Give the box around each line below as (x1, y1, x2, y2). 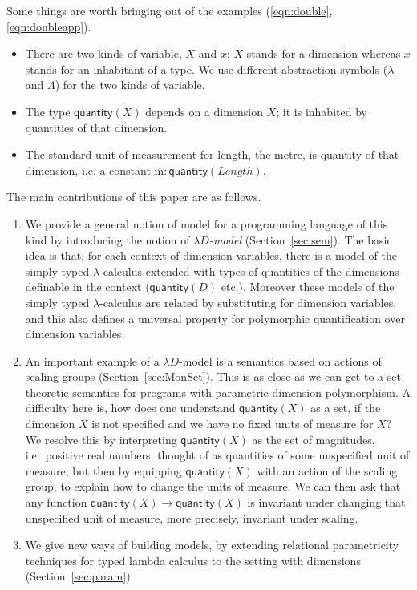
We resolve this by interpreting (25, 430, 177, 447)
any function (25, 494, 87, 511)
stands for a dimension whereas (246, 45, 401, 62)
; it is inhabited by (276, 103, 367, 119)
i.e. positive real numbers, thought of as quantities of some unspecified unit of (25, 447, 410, 463)
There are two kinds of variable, (25, 45, 182, 62)
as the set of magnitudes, (252, 430, 375, 447)
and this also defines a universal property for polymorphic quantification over (25, 309, 405, 326)
